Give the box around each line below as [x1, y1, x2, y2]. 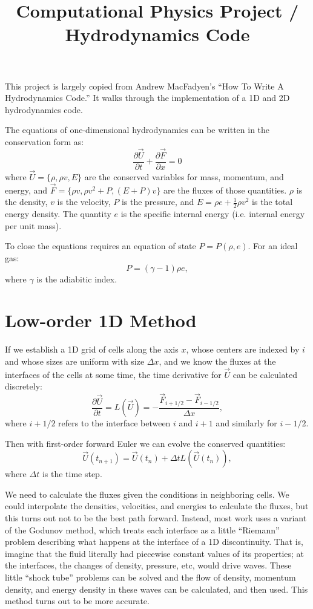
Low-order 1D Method [5, 308, 197, 333]
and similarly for [216, 417, 277, 429]
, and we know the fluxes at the [159, 354, 276, 367]
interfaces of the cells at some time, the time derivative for [5, 368, 222, 380]
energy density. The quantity [5, 207, 111, 220]
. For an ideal [248, 239, 298, 252]
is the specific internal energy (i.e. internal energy [120, 207, 305, 220]
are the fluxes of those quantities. [163, 183, 287, 196]
